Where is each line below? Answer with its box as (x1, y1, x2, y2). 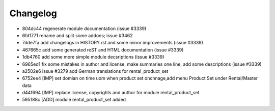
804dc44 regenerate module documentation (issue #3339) (22, 25, 147, 32)
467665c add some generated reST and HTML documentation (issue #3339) (22, 46, 184, 53)
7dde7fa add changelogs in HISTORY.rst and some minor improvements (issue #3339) (22, 40, 204, 46)
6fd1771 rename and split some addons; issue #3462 (22, 32, 133, 38)
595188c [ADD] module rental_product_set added (22, 97, 126, 103)
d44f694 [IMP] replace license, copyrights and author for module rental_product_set (22, 90, 200, 96)
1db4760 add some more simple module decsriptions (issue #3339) (22, 54, 164, 60)
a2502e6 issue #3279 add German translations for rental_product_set (22, 68, 169, 74)
